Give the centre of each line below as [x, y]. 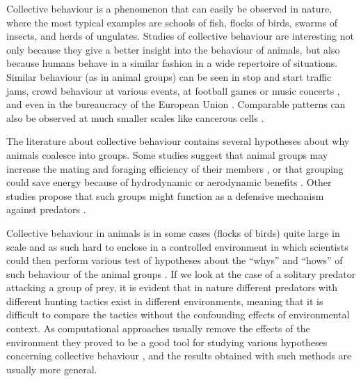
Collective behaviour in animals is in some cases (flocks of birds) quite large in [173, 232]
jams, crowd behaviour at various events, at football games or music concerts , [173, 90]
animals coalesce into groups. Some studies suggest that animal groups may [167, 154]
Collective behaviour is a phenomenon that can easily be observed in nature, [169, 8]
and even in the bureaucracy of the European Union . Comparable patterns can [176, 104]
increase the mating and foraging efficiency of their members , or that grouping [175, 168]
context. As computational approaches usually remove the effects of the [158, 328]
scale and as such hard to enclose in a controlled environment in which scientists [177, 246]
